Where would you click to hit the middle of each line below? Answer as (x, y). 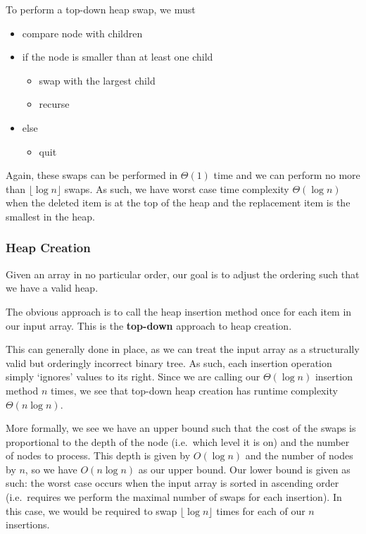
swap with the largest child (97, 80)
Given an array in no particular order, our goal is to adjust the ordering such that (183, 274)
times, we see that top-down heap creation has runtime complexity (194, 390)
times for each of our (261, 510)
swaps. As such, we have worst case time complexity (177, 188)
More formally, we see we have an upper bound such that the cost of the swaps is (181, 428)
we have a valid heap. (52, 288)
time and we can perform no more (287, 175)
